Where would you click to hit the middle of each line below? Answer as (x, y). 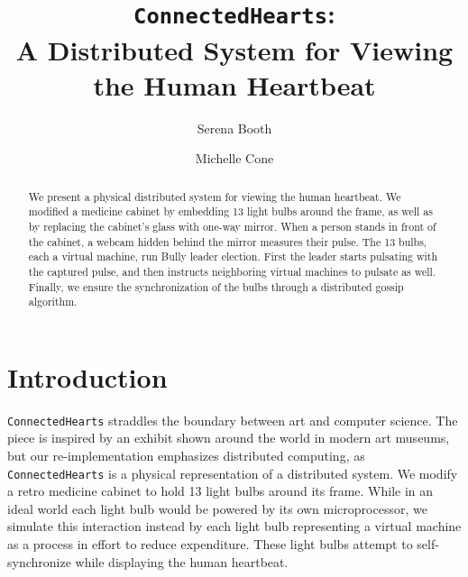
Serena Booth (234, 128)
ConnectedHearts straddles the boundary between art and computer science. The (233, 420)
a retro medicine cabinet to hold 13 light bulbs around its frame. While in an (220, 491)
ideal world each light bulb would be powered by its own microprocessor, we (217, 508)
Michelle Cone (234, 158)
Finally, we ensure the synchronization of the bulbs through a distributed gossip (216, 286)
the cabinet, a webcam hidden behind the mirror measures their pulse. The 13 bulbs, (228, 241)
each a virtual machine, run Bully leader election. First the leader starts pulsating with (233, 256)
